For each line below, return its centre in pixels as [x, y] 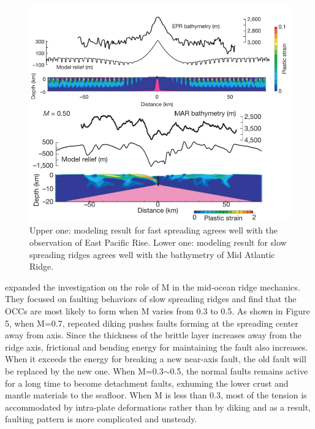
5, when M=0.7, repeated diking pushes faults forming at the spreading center [152, 323]
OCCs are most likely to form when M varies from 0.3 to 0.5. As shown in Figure [157, 311]
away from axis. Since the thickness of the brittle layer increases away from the [153, 335]
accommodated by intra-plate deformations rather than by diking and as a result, [158, 407]
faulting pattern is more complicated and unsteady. [101, 419]
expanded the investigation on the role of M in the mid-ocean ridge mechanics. [153, 287]
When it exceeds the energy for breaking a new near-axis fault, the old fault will [156, 359]
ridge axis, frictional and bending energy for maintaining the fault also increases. [157, 347]
